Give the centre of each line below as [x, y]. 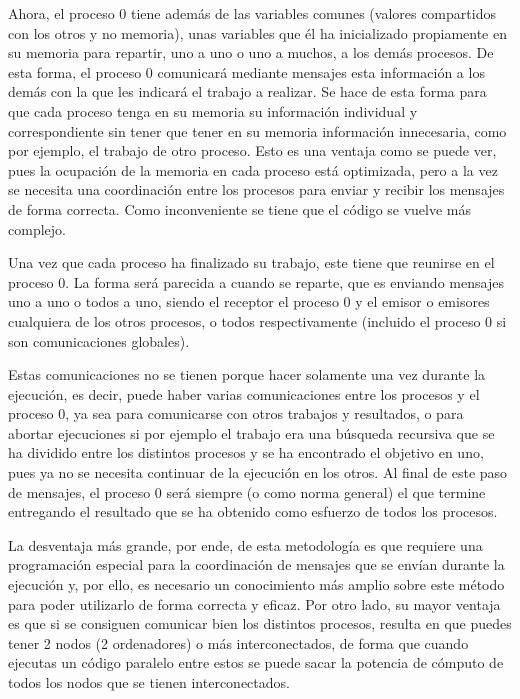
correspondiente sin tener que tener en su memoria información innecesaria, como [257, 130]
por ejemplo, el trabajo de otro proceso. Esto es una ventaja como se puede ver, [252, 150]
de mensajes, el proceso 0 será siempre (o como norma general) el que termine [247, 491]
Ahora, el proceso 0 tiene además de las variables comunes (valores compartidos [252, 13]
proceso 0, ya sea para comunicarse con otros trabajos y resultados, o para [236, 413]
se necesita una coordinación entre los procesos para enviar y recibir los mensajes [256, 189]
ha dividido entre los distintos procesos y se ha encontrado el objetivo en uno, [246, 452]
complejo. [37, 228]
